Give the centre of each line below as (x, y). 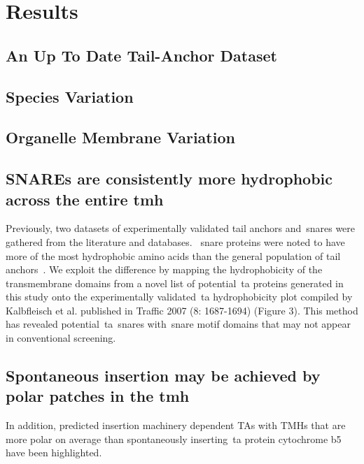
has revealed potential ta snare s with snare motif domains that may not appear (178, 324)
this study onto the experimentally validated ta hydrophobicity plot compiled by (179, 297)
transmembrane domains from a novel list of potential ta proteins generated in (175, 283)
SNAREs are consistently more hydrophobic (169, 179)
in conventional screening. (61, 338)
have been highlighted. (54, 452)
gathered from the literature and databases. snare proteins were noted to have (175, 241)
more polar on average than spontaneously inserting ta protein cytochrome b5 (174, 438)
